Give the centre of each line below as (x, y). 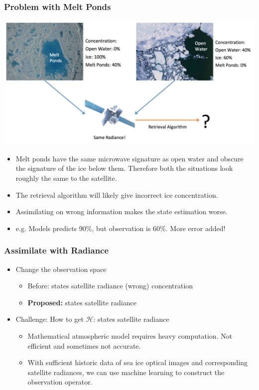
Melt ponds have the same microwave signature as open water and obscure (129, 158)
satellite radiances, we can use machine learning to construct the (126, 372)
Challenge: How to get (50, 319)
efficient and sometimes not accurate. (84, 345)
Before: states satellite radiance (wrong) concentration (110, 286)
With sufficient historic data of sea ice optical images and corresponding (138, 362)
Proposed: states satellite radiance (82, 302)
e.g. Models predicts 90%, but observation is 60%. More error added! (121, 228)
